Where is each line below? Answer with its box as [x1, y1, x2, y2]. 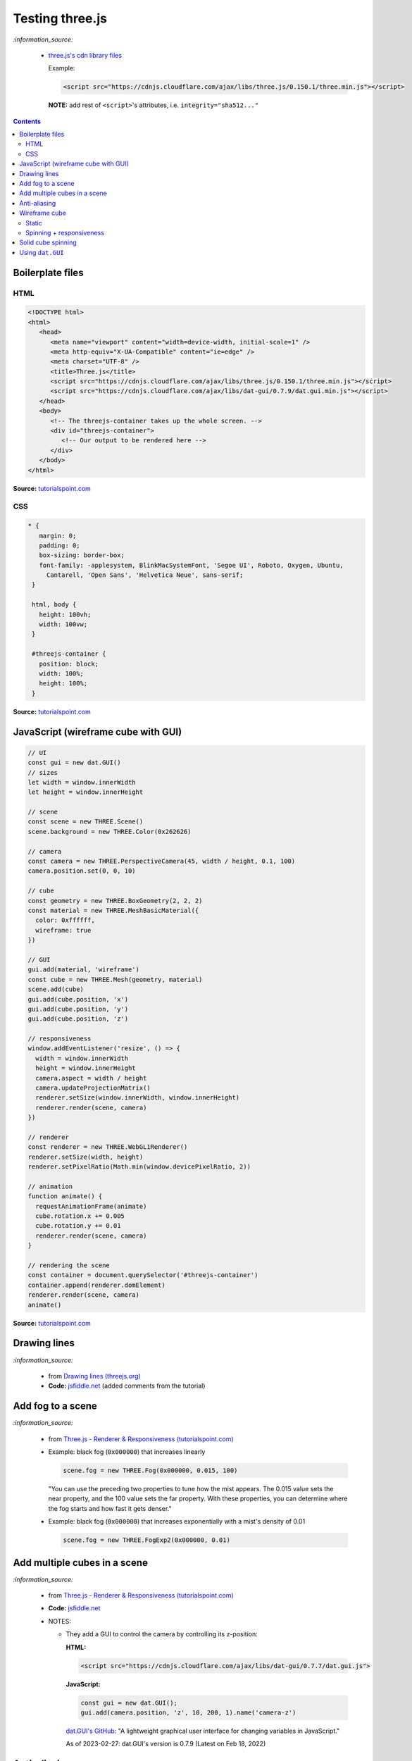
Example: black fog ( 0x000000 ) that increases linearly [48, 1448, 206, 1456]
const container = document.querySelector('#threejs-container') [27, 1271, 258, 1279]
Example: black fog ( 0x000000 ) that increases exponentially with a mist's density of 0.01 [48, 1517, 306, 1526]
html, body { [32, 601, 77, 609]
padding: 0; [39, 541, 80, 549]
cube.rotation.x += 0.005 [35, 1212, 125, 1220]
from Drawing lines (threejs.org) [48, 1371, 141, 1380]
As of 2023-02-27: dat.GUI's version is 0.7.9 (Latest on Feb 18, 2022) [65, 1740, 266, 1748]
